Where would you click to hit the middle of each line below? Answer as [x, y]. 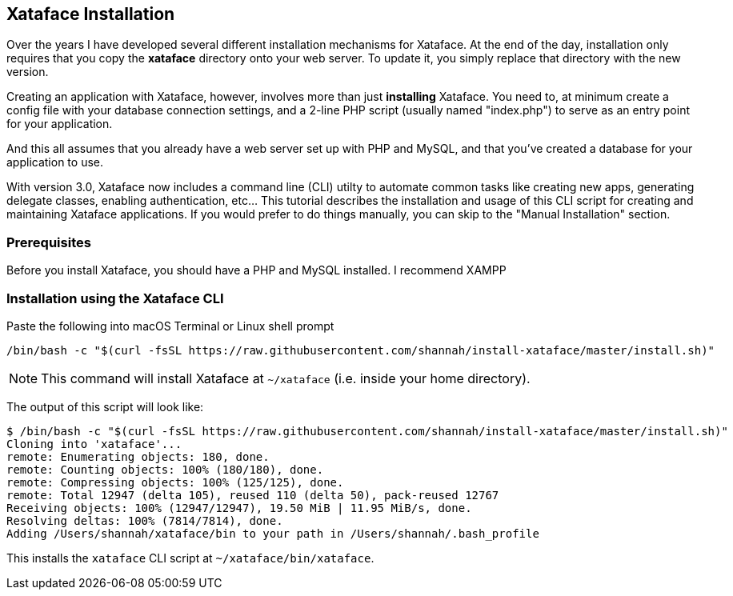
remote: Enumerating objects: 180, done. [138, 456]
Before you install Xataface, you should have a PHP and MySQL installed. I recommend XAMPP [256, 270]
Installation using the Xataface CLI [115, 298]
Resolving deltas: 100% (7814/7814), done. [145, 520]
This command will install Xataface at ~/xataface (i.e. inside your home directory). [286, 378]
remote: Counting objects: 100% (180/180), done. [165, 469]
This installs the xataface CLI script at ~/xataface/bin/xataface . [190, 558]
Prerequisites [49, 242]
